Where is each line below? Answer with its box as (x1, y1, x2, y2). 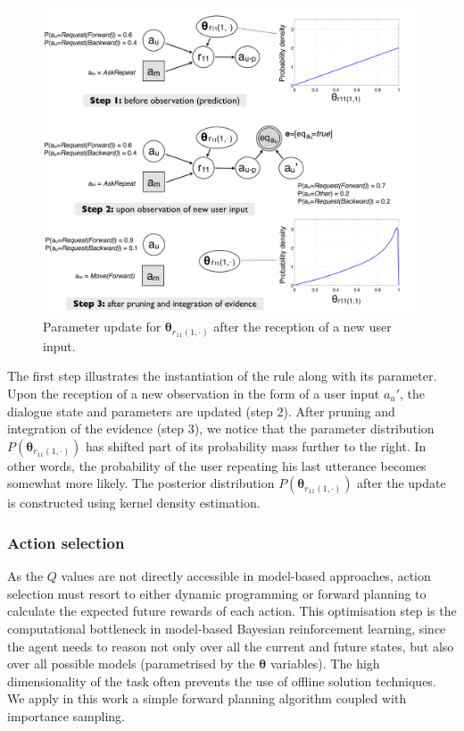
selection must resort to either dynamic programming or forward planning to (7, 584, 427, 602)
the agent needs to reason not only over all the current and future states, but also (7, 636, 454, 655)
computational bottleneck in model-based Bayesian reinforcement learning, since (7, 618, 446, 637)
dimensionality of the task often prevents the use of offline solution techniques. (7, 671, 436, 690)
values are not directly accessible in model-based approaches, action (61, 567, 431, 585)
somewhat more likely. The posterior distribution (7, 474, 275, 492)
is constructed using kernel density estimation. (7, 493, 261, 512)
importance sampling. (7, 706, 125, 725)
